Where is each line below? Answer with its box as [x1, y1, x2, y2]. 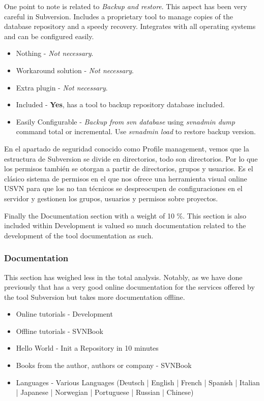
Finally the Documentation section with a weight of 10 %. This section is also [4, 210, 246, 221]
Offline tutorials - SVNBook [16, 325, 103, 336]
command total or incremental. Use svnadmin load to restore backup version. [16, 126, 256, 137]
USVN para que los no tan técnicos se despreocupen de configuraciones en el [4, 183, 243, 194]
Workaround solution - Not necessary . [16, 65, 134, 75]
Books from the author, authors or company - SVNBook [16, 360, 192, 371]
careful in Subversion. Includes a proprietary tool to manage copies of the [4, 11, 233, 21]
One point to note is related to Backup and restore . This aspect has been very [4, 1, 247, 11]
